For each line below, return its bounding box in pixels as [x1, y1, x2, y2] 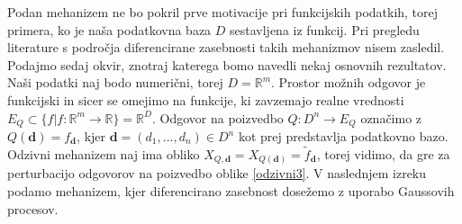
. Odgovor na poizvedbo [151, 108, 284, 127]
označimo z [360, 108, 422, 127]
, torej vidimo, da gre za [316, 144, 450, 163]
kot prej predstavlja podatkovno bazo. [238, 127, 448, 146]
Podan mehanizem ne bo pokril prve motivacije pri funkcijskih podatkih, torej [7, 3, 439, 21]
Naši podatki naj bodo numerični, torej [7, 73, 223, 92]
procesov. [7, 199, 59, 218]
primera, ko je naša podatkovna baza [7, 20, 212, 39]
